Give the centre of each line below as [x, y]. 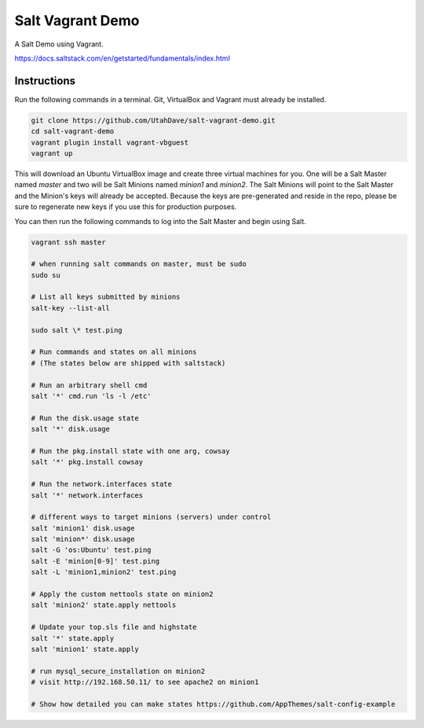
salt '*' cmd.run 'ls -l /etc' [91, 396]
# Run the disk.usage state [85, 418]
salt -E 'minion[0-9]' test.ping [95, 561]
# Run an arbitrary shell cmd [89, 385]
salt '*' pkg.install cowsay [87, 462]
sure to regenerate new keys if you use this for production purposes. [126, 207]
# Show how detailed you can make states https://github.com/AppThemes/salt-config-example [213, 704]
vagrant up [52, 153]
